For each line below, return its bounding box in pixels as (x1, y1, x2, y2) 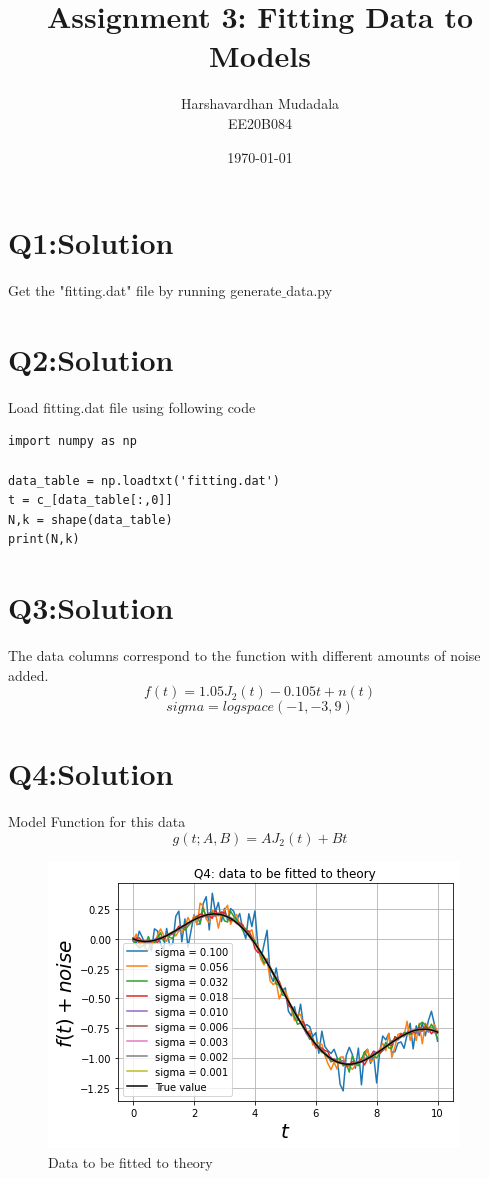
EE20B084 (228, 112, 292, 133)
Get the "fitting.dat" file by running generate (8, 280, 282, 301)
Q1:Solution (8, 222, 174, 263)
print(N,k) (8, 532, 80, 547)
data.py (286, 280, 333, 301)
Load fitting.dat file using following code (8, 396, 256, 417)
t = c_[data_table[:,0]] (8, 493, 173, 508)
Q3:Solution (8, 587, 174, 628)
